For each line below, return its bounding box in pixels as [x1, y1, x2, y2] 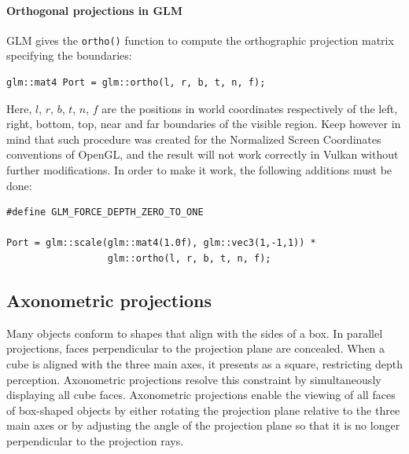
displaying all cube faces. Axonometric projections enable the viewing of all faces [6, 386, 396, 403]
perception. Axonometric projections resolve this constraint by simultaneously [6, 371, 381, 387]
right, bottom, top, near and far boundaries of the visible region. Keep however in [6, 115, 401, 132]
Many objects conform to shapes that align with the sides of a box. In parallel [6, 324, 383, 341]
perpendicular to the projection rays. [6, 432, 184, 449]
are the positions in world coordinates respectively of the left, [101, 100, 398, 116]
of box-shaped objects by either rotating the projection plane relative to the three [6, 401, 400, 418]
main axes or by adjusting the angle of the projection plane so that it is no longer [6, 417, 400, 434]
